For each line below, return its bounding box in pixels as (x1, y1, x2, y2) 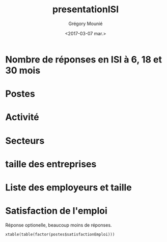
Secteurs (5, 135, 45, 146)
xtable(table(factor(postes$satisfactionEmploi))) (5, 232, 115, 237)
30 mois (5, 64, 41, 76)
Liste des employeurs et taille (5, 182, 132, 193)
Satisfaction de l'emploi (5, 205, 108, 217)
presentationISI (52, 4, 119, 15)
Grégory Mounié (68, 20, 103, 27)
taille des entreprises (5, 158, 97, 170)
